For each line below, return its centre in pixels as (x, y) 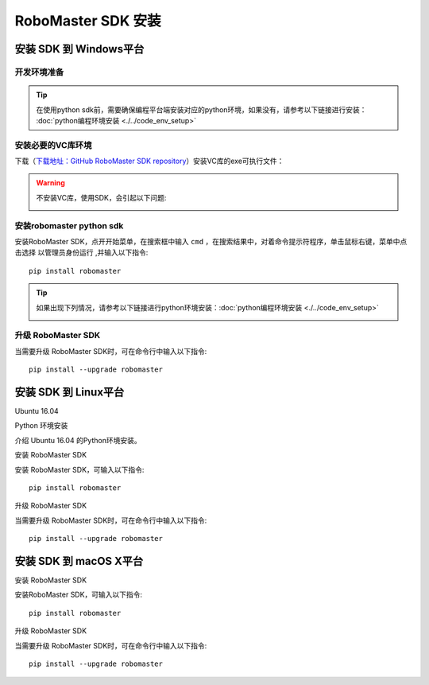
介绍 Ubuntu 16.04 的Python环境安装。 (78, 440)
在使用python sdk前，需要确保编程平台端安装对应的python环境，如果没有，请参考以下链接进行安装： (201, 109)
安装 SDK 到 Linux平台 (70, 392)
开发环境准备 (39, 72)
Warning (50, 183)
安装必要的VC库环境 (53, 145)
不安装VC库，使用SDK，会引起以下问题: (101, 197)
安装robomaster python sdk (69, 225)
